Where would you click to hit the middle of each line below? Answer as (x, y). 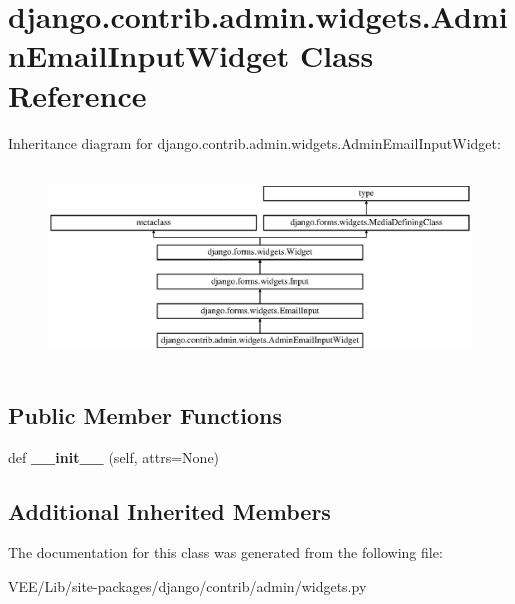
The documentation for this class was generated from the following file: (225, 552)
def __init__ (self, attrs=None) (114, 456)
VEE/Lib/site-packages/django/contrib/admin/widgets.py (187, 585)
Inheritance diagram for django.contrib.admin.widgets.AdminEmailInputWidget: (254, 142)
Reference (77, 94)
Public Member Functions (145, 414)
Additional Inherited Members (169, 510)
